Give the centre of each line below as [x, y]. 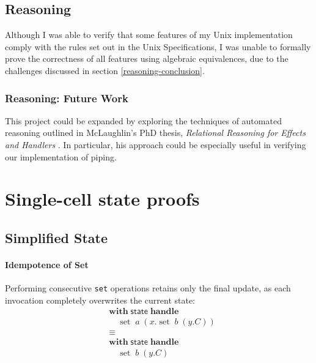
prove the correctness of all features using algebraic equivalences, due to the [147, 58]
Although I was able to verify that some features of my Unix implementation [149, 35]
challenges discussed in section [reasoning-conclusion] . [105, 70]
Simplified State [56, 237]
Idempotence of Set [47, 264]
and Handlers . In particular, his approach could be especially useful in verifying [156, 144]
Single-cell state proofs [102, 199]
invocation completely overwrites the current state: [100, 300]
